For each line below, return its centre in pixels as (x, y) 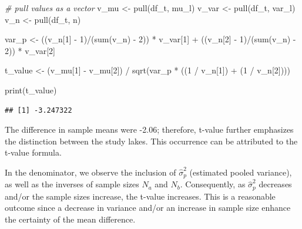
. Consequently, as (213, 184)
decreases (275, 184)
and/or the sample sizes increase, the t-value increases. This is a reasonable (140, 196)
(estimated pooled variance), (241, 172)
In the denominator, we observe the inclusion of (90, 172)
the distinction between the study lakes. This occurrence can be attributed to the (151, 141)
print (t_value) (31, 90)
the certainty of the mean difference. (70, 219)
